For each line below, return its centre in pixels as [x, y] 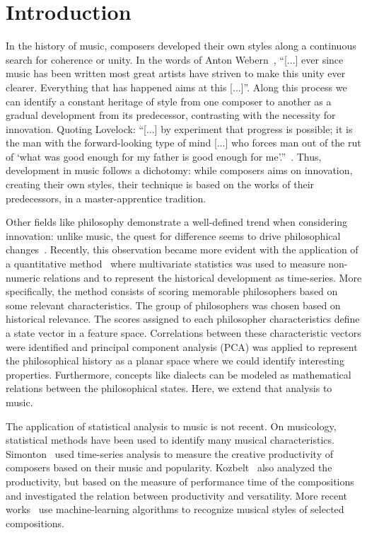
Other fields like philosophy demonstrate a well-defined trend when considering [177, 222]
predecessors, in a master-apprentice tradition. [106, 198]
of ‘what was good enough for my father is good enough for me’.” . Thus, [164, 156]
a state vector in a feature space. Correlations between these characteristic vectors [183, 333]
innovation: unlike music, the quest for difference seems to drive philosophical [173, 235]
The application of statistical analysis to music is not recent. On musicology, [171, 426]
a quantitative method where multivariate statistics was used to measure [165, 264]
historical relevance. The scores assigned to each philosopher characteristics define [183, 319]
